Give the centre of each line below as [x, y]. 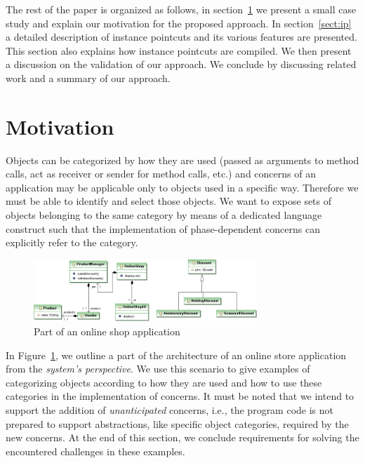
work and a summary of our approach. [88, 78]
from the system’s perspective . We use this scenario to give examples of [158, 369]
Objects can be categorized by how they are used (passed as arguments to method [182, 160]
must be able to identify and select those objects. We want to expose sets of [169, 201]
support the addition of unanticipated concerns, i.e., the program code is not [170, 409]
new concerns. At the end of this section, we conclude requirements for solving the [182, 437]
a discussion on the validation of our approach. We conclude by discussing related [181, 64]
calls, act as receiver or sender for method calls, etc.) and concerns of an [161, 174]
